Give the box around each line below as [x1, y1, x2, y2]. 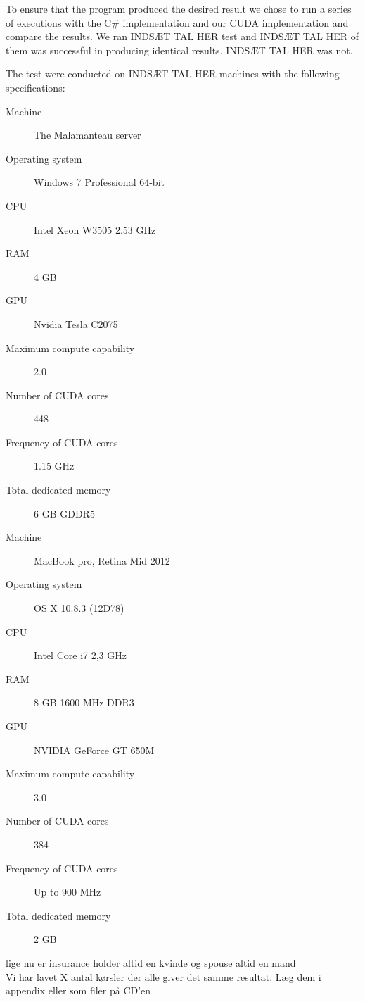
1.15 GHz [34, 458, 75, 473]
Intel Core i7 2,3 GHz [34, 648, 127, 663]
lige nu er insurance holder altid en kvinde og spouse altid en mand [6, 955, 296, 970]
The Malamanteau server [34, 127, 141, 142]
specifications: [6, 80, 65, 94]
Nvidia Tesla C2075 [34, 316, 118, 331]
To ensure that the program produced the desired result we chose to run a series [6, 1, 352, 15]
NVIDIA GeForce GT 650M [34, 742, 155, 757]
